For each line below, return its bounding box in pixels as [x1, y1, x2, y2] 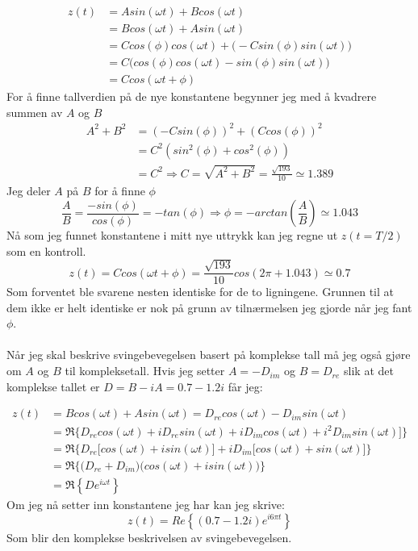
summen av [6, 103, 63, 120]
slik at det [344, 362, 394, 379]
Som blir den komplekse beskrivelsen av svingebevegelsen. [6, 528, 292, 545]
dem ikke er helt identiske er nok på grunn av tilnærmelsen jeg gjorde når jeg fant [6, 298, 412, 315]
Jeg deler [6, 182, 51, 199]
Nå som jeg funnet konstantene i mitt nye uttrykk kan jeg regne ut [6, 227, 338, 244]
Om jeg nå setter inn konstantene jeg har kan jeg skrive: [6, 495, 285, 512]
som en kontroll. [6, 242, 86, 259]
